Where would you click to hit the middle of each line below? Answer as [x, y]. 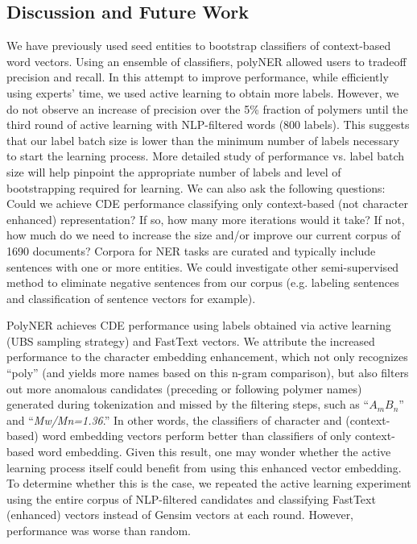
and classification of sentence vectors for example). [131, 298]
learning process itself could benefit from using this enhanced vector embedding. [204, 467]
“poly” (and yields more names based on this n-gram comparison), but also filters [208, 373]
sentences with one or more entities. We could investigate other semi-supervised [203, 266]
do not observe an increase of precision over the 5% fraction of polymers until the [207, 108]
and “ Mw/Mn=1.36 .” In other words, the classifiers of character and [174, 419]
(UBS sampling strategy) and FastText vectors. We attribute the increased [191, 341]
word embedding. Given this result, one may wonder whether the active [214, 452]
